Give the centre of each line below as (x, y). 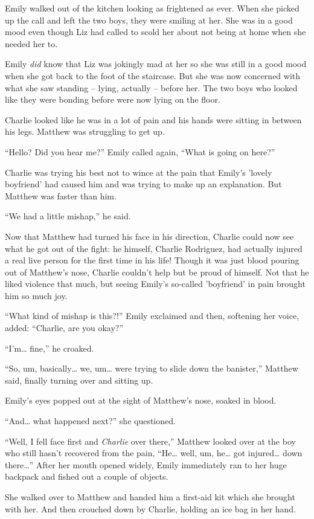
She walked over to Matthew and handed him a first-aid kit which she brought (150, 497)
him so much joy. (36, 295)
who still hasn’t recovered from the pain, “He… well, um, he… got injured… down (154, 453)
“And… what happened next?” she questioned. (90, 421)
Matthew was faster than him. (61, 195)
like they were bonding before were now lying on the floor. (113, 99)
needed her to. (31, 43)
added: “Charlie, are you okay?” (64, 328)
